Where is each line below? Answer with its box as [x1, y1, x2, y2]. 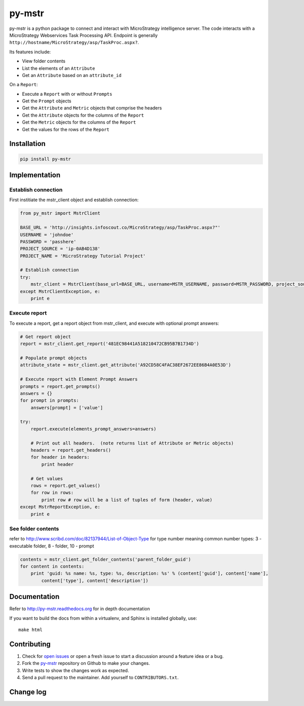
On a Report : [9, 82, 38, 88]
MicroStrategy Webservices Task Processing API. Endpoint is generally [9, 32, 158, 38]
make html [18, 627, 43, 633]
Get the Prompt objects [22, 98, 71, 104]
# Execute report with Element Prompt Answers [20, 377, 138, 382]
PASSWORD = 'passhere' [20, 239, 77, 244]
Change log [9, 687, 47, 696]
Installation [9, 139, 46, 148]
